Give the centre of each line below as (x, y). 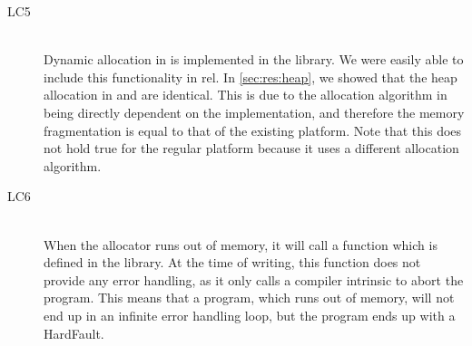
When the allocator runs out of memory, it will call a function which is (241, 244)
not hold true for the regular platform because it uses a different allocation (251, 148)
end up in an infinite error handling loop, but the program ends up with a (250, 315)
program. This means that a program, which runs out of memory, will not (249, 298)
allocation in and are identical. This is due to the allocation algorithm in (246, 95)
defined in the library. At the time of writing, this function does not (232, 262)
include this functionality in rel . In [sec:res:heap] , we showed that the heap (251, 77)
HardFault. (74, 333)
